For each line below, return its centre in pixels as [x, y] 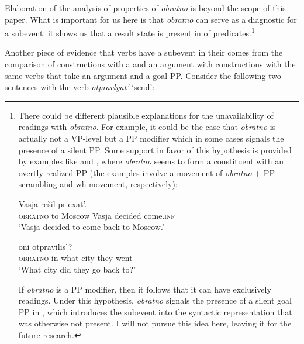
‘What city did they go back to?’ [77, 269]
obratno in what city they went [75, 258]
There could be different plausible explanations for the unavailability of [146, 115]
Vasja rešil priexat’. [53, 203]
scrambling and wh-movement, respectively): [98, 184]
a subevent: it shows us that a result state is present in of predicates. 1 [130, 32]
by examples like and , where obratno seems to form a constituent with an [151, 161]
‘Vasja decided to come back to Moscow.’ [91, 227]
